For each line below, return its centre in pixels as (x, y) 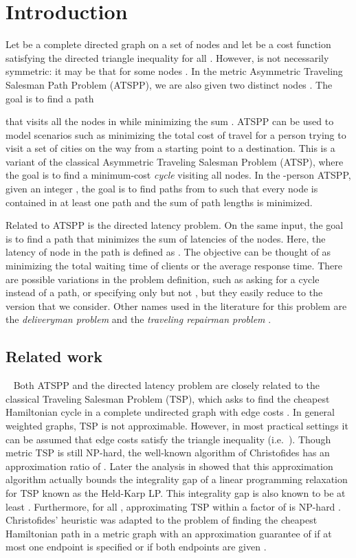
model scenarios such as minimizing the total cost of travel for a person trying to (176, 134)
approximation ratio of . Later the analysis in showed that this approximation (169, 466)
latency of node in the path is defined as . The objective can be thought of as (168, 252)
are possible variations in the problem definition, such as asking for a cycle (163, 279)
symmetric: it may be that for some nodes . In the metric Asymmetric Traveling (174, 71)
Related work (54, 356)
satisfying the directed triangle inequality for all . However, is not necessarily (167, 57)
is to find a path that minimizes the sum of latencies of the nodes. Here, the (166, 238)
